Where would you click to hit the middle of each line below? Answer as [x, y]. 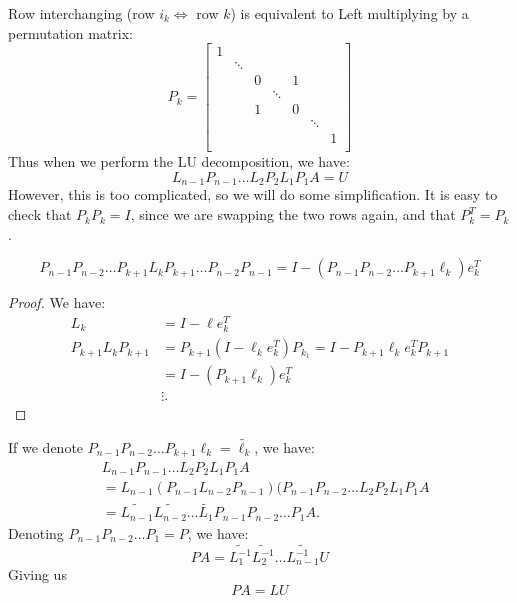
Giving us [37, 574]
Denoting [36, 532]
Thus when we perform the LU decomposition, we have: [179, 161]
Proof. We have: [57, 302]
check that [40, 214]
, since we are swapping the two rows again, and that [293, 214]
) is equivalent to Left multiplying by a [349, 13]
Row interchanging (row [81, 13]
